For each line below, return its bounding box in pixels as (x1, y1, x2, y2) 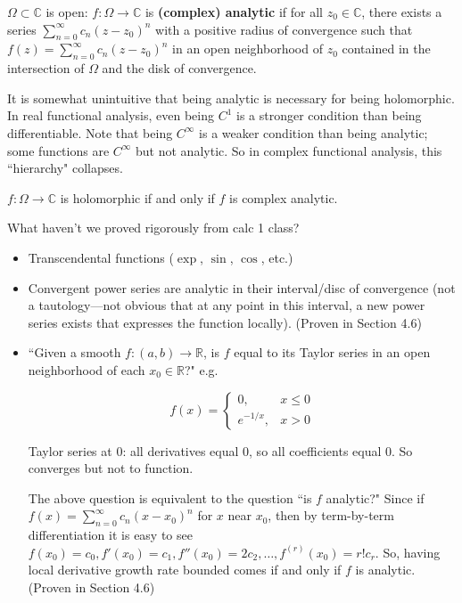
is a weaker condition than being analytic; (199, 123, 428, 142)
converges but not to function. (28, 459, 194, 477)
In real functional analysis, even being (7, 106, 214, 125)
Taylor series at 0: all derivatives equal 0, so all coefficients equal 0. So (28, 441, 413, 460)
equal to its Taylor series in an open (234, 343, 431, 362)
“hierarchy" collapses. (7, 159, 123, 177)
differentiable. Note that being (7, 123, 173, 142)
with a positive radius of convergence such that (155, 20, 413, 38)
